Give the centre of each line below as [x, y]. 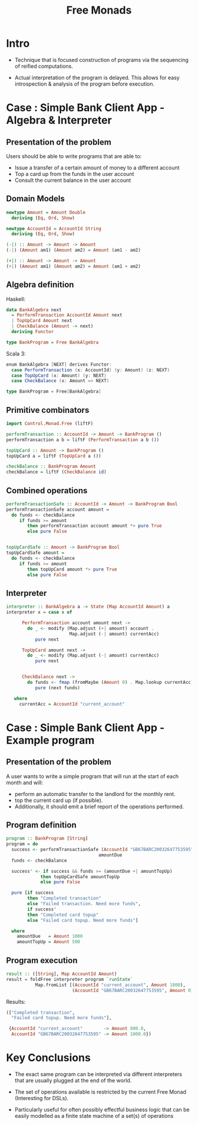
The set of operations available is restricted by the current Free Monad [100, 1092]
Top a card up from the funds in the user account [74, 174]
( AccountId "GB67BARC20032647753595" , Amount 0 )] [134, 990]
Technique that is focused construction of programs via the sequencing [101, 60]
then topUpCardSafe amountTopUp [80, 877]
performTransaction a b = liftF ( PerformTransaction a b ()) [83, 440]
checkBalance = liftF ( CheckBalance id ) [57, 472]
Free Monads [99, 10]
